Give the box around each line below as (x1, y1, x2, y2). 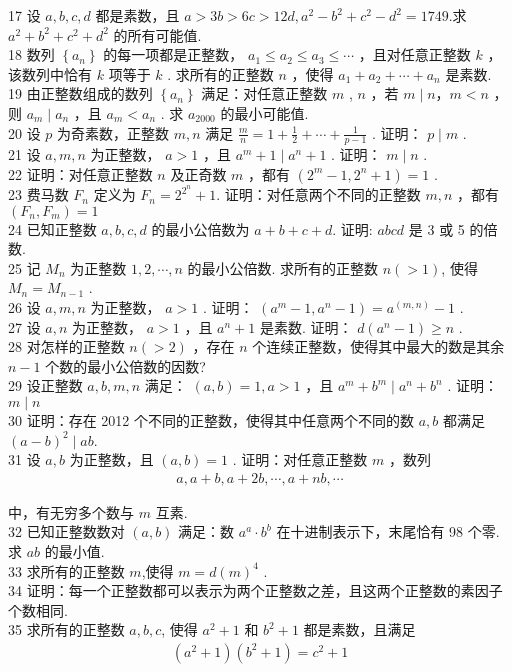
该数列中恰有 (8, 63, 92, 84)
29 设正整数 (8, 375, 83, 396)
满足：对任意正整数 (201, 83, 328, 104)
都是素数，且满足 (303, 619, 416, 640)
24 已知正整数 (8, 218, 97, 239)
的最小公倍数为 (151, 218, 250, 239)
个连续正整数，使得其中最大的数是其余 (252, 336, 505, 357)
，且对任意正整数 (358, 44, 471, 65)
